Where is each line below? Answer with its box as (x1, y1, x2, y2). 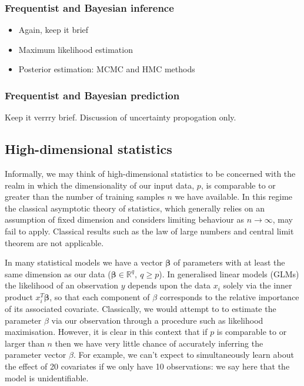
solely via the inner (223, 279, 292, 291)
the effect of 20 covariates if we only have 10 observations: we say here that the (5, 360, 290, 372)
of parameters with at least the (173, 256, 285, 268)
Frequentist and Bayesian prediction (5, 88, 180, 102)
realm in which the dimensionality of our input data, (5, 179, 195, 191)
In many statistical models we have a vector (5, 256, 163, 268)
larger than (5, 337, 45, 349)
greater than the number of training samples (5, 190, 165, 203)
